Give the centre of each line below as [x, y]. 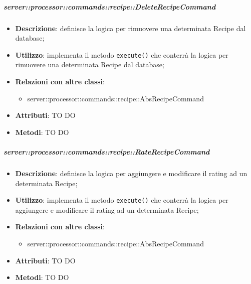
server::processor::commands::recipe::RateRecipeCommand [107, 151]
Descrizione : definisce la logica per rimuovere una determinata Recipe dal [131, 28]
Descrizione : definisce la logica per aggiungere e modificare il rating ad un [131, 173]
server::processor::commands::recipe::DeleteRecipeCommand [110, 6]
